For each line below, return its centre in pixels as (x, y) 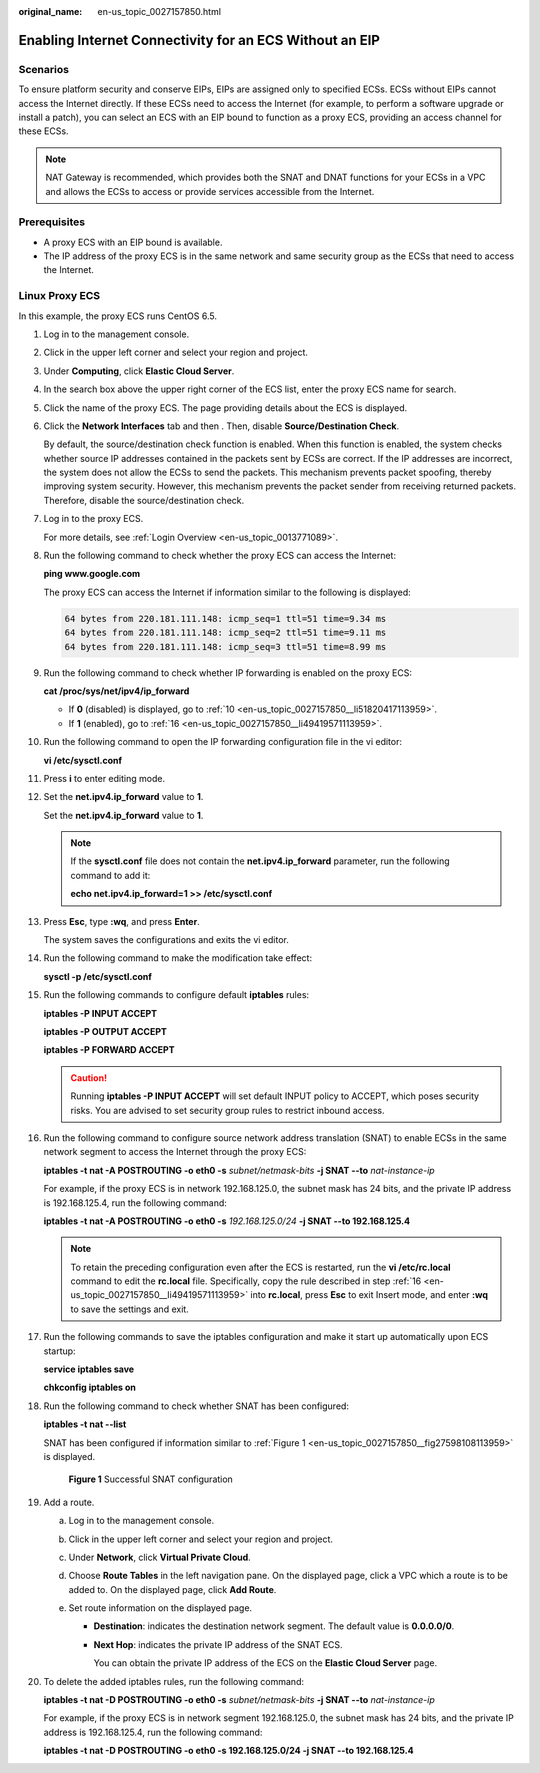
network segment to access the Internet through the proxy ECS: (175, 1152)
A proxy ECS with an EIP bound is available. (133, 242)
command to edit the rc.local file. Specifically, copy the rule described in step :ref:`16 (246, 1281)
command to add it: (110, 875)
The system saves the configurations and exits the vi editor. (166, 940)
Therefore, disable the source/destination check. (144, 500)
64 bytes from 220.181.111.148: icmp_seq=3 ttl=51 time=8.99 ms (225, 646)
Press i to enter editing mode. (104, 778)
